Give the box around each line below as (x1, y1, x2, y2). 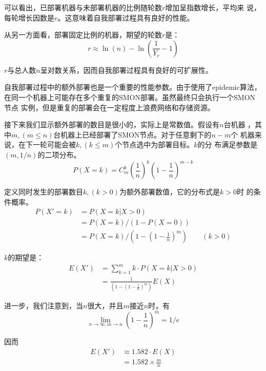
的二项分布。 (37, 149, 81, 160)
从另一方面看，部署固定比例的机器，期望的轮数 (4, 29, 162, 40)
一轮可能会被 (32, 139, 76, 150)
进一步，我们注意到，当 (4, 300, 83, 311)
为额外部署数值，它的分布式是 (119, 186, 220, 197)
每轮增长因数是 (4, 12, 54, 23)
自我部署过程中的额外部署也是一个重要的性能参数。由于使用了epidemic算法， (4, 82, 261, 92)
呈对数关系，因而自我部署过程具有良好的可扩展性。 (40, 64, 213, 75)
